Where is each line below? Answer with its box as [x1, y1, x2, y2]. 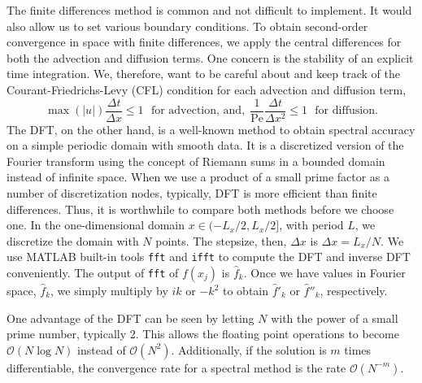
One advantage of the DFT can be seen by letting [7, 309, 255, 326]
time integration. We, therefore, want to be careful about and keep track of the [7, 65, 400, 82]
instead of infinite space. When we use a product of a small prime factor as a [7, 168, 390, 185]
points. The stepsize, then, [155, 232, 287, 249]
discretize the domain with [7, 232, 139, 249]
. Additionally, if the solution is [171, 341, 327, 358]
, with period [279, 216, 344, 233]
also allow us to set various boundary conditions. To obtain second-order [7, 17, 368, 34]
